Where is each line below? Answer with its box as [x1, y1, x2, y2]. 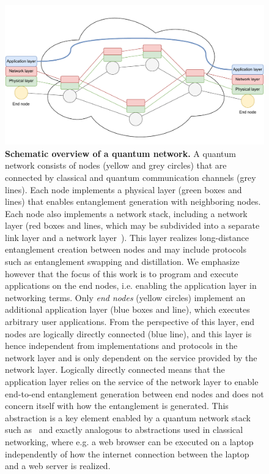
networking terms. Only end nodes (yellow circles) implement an [5, 291, 246, 304]
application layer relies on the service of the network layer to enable [5, 375, 259, 388]
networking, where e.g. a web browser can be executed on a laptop [5, 435, 254, 448]
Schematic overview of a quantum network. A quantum [5, 147, 236, 159]
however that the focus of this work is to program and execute [5, 267, 238, 280]
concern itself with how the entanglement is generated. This [5, 399, 229, 412]
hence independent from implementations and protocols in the [5, 339, 238, 352]
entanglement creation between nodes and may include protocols [5, 243, 246, 256]
